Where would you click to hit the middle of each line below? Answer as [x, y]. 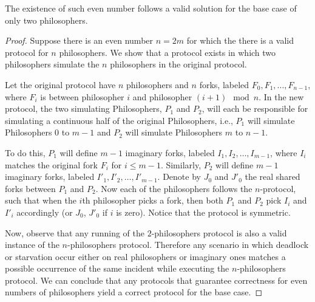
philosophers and [157, 84]
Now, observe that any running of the [75, 232]
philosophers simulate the [52, 64]
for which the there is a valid [240, 40]
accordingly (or [45, 212]
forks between [30, 188]
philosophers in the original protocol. [178, 64]
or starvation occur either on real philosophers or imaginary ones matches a [145, 256]
